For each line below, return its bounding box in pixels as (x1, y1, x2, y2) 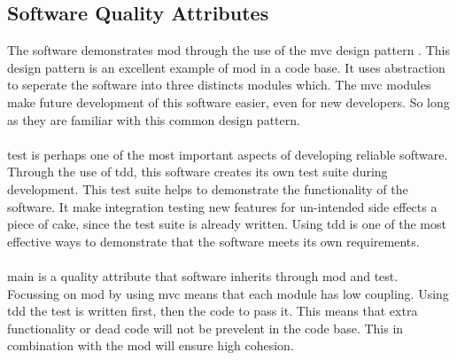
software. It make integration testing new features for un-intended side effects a (7, 197, 438, 215)
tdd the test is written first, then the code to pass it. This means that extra (7, 301, 418, 320)
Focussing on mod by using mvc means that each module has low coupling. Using (7, 284, 449, 302)
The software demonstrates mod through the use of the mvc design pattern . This (7, 41, 450, 59)
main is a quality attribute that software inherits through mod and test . (7, 266, 399, 285)
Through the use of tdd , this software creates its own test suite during (7, 162, 388, 181)
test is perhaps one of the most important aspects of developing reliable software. (7, 145, 448, 163)
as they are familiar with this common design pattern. (7, 110, 300, 129)
